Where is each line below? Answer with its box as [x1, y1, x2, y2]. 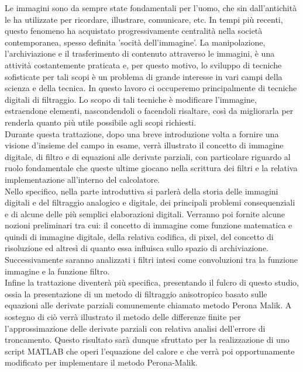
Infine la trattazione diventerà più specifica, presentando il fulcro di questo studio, [5, 276, 299, 288]
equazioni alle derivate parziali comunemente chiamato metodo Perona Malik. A [5, 299, 292, 311]
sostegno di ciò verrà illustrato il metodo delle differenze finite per [5, 311, 241, 323]
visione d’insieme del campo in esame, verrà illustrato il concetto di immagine [5, 139, 284, 151]
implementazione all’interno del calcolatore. [5, 173, 160, 185]
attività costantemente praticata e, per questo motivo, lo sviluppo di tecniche [5, 58, 282, 71]
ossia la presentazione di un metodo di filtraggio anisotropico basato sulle [5, 287, 267, 300]
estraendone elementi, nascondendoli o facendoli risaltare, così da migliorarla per [5, 105, 294, 117]
